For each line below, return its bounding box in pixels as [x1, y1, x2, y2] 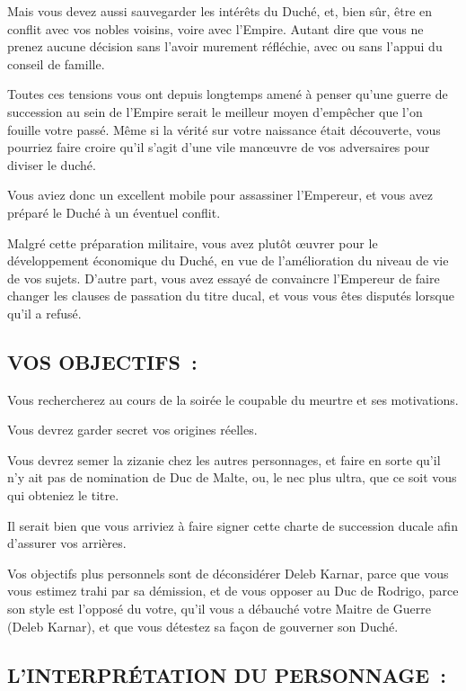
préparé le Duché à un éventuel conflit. [7, 202, 221, 221]
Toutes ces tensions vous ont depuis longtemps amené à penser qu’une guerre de [7, 85, 448, 103]
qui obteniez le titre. [7, 486, 119, 505]
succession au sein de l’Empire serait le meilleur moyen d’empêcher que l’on [7, 102, 423, 121]
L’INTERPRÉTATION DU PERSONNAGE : [7, 660, 446, 688]
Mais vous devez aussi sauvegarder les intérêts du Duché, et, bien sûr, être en [7, 2, 433, 20]
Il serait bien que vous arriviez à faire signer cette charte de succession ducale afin [7, 516, 458, 534]
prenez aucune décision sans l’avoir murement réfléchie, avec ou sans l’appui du [7, 37, 443, 56]
